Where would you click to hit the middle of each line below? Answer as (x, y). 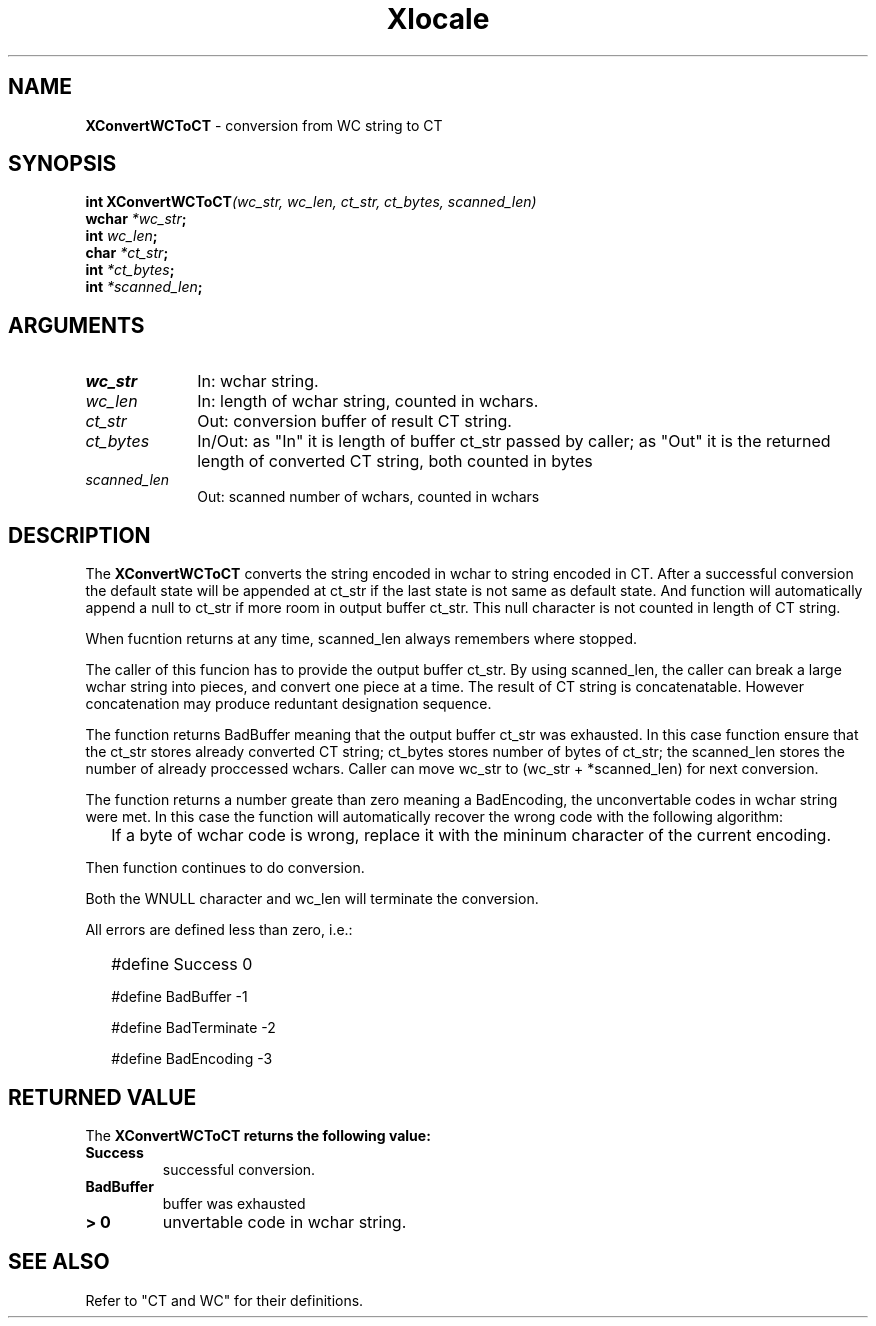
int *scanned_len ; (144, 287)
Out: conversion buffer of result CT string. (354, 421)
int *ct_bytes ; (130, 270)
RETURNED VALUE (102, 1097)
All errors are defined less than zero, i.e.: (219, 930)
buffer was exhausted (234, 1203)
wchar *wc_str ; (136, 219)
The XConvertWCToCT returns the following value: (258, 1135)
